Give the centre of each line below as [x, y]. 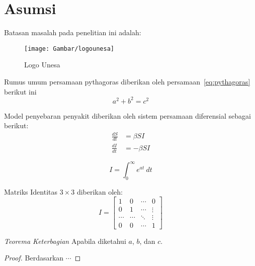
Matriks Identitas [31, 191]
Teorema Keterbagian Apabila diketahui [65, 241]
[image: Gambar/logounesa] [69, 49]
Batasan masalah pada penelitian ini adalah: [73, 32]
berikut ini [20, 91]
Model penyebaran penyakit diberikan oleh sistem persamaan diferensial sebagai [127, 115]
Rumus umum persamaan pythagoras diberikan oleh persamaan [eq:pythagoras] [127, 81]
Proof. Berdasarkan [34, 258]
